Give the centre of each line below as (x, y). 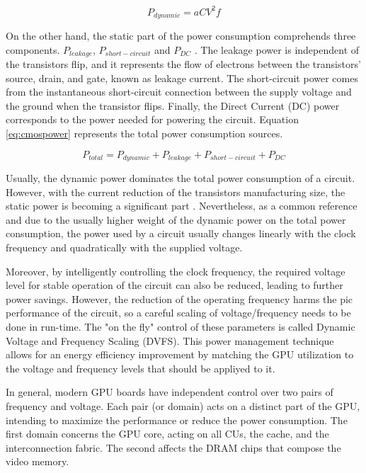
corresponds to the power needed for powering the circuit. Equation (152, 119)
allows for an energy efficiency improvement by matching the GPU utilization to (180, 354)
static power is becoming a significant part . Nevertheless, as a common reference (182, 206)
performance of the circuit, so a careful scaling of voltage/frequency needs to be (178, 313)
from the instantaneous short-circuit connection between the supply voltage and (179, 92)
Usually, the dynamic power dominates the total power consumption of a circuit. (181, 178)
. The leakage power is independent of (277, 49)
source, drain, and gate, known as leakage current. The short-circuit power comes (182, 78)
